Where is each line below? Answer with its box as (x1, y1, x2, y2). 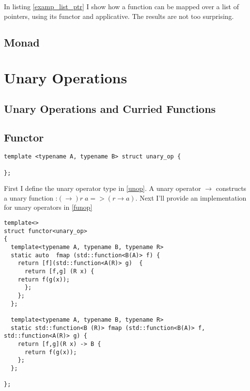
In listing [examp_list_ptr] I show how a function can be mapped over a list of (4, 1, 239, 11)
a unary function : (4, 192, 58, 203)
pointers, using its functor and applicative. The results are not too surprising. (4, 11, 234, 21)
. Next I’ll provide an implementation (135, 192, 247, 203)
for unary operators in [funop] (4, 202, 93, 212)
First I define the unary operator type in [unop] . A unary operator (4, 183, 201, 193)
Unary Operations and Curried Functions (4, 101, 216, 116)
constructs (216, 183, 247, 193)
